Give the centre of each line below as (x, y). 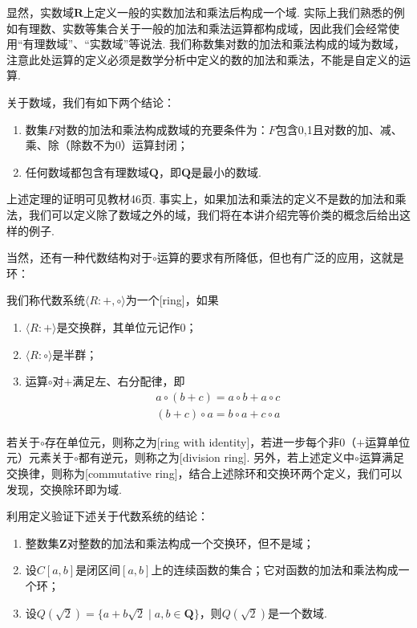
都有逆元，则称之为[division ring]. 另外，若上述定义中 (217, 457)
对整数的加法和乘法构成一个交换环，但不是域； (190, 542)
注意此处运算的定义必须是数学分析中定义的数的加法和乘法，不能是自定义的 (203, 59)
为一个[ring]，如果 (172, 300)
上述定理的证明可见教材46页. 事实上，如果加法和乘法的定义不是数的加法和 (201, 199)
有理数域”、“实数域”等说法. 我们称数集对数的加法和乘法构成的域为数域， (214, 44)
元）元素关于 (40, 457)
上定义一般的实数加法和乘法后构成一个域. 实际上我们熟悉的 (239, 12)
